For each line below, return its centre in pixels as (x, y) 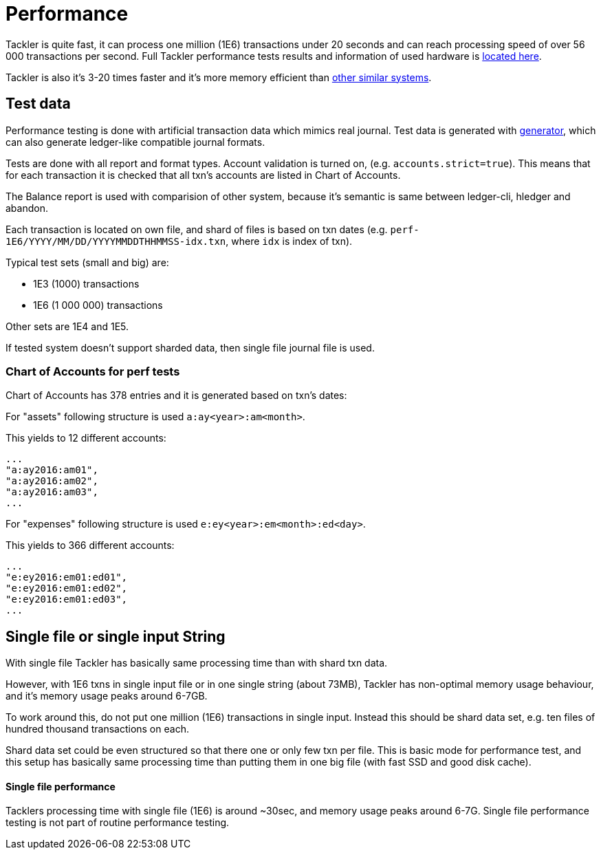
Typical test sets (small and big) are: (87, 262)
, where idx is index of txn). (289, 241)
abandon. (27, 208)
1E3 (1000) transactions (86, 283)
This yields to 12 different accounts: (86, 438)
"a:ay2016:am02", (52, 481)
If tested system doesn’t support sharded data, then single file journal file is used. (190, 347)
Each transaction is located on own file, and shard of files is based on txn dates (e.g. (197, 229)
